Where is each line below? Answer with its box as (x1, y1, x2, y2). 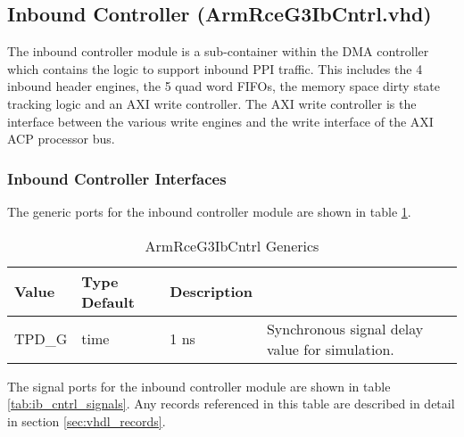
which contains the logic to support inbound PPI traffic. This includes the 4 (7, 59, 423, 78)
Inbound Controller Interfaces (7, 167, 227, 189)
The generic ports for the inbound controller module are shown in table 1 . (7, 202, 411, 220)
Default (81, 291, 135, 312)
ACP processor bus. (7, 129, 115, 148)
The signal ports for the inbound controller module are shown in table (7, 376, 391, 395)
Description (170, 281, 253, 302)
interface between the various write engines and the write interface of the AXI (7, 111, 434, 130)
